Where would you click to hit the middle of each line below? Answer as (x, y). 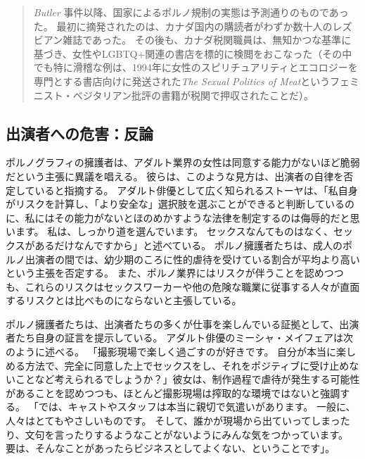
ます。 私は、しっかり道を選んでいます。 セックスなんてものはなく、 (174, 231)
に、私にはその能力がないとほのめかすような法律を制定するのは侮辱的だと (178, 217)
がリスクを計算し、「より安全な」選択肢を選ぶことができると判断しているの (180, 204)
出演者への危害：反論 (79, 133)
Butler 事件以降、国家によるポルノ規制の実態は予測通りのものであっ (191, 12)
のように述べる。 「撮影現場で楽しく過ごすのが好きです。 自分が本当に (171, 352)
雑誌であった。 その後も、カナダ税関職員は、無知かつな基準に (207, 40)
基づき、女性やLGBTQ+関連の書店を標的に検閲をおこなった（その (188, 53)
